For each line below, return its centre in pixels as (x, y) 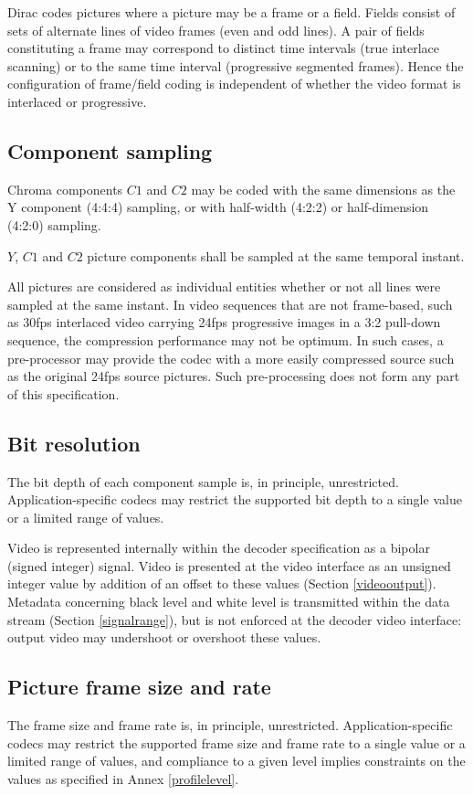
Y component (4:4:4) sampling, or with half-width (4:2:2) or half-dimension (218, 207)
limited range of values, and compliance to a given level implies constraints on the (236, 761)
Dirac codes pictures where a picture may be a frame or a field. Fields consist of (231, 12)
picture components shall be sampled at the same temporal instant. (276, 255)
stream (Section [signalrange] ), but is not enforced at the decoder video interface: (235, 619)
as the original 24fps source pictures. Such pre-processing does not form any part (234, 376)
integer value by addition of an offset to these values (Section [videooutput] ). (222, 583)
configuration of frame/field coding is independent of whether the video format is (234, 84)
